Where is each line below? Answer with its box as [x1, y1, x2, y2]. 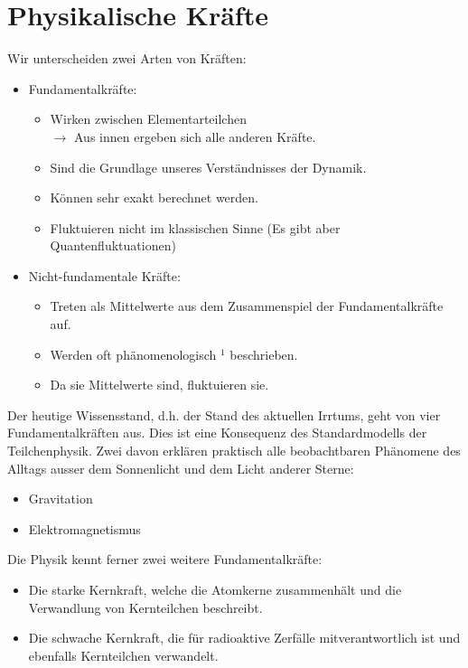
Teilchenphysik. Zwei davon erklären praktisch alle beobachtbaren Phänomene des [7, 441, 461, 460]
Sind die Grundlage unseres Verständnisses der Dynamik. [50, 157, 367, 176]
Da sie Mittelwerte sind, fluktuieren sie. [50, 375, 269, 394]
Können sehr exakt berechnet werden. [50, 188, 259, 207]
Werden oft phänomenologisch [50, 344, 217, 363]
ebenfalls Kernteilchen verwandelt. [28, 645, 219, 664]
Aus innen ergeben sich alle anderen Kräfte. [73, 127, 316, 146]
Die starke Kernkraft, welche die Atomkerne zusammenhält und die [28, 580, 402, 598]
